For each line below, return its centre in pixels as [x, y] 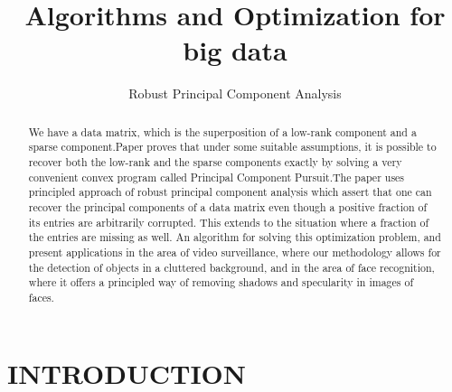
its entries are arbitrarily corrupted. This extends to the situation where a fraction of [229, 222]
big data [235, 50]
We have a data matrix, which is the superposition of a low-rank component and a [222, 131]
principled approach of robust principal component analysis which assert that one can [230, 192]
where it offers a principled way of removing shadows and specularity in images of [221, 282]
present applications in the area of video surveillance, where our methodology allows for [235, 252]
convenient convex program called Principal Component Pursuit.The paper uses [217, 177]
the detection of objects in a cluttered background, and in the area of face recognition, [231, 267]
